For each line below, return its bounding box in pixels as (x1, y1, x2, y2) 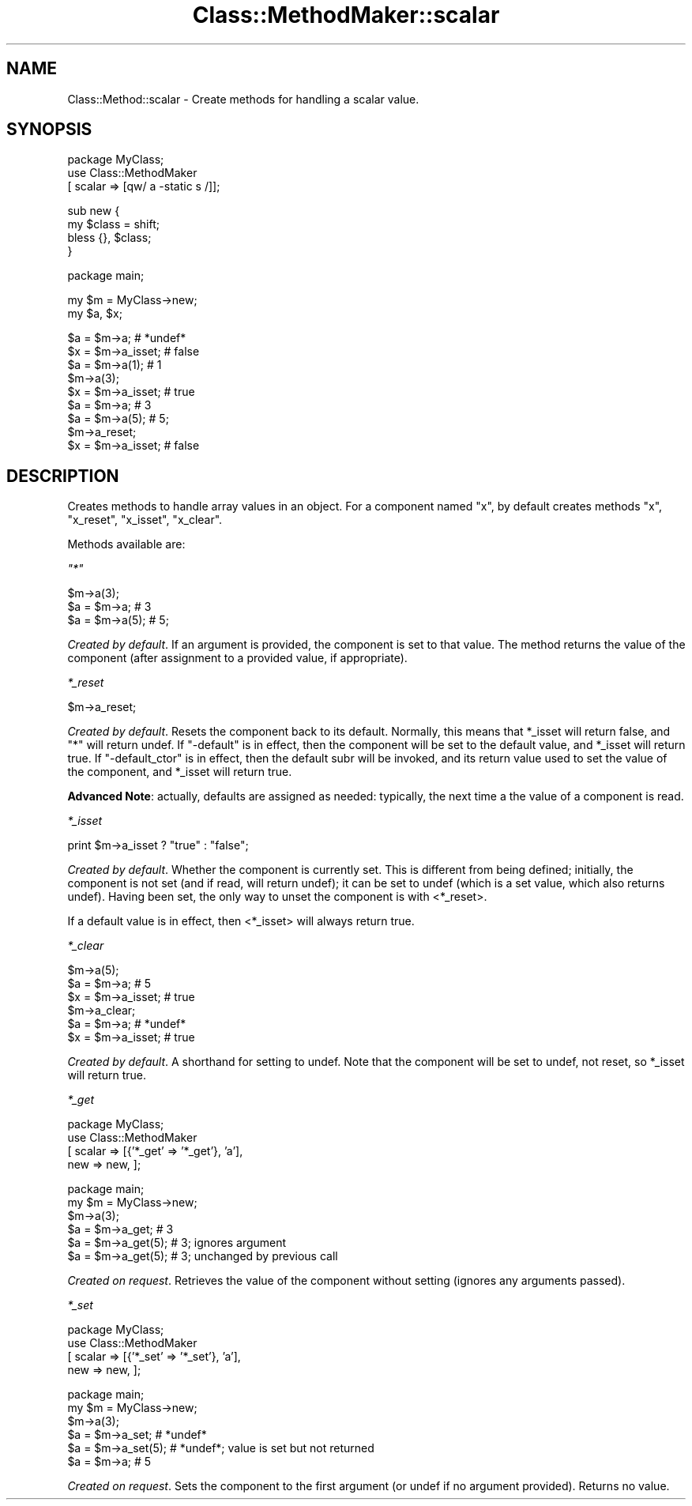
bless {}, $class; (67, 231, 152, 245)
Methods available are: (67, 537, 186, 552)
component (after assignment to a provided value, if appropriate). (67, 651, 408, 665)
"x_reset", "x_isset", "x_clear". (67, 513, 223, 527)
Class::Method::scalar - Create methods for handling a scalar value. (67, 92, 419, 106)
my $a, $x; (67, 307, 122, 321)
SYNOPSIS (6, 119, 92, 140)
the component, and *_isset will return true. (67, 765, 292, 779)
